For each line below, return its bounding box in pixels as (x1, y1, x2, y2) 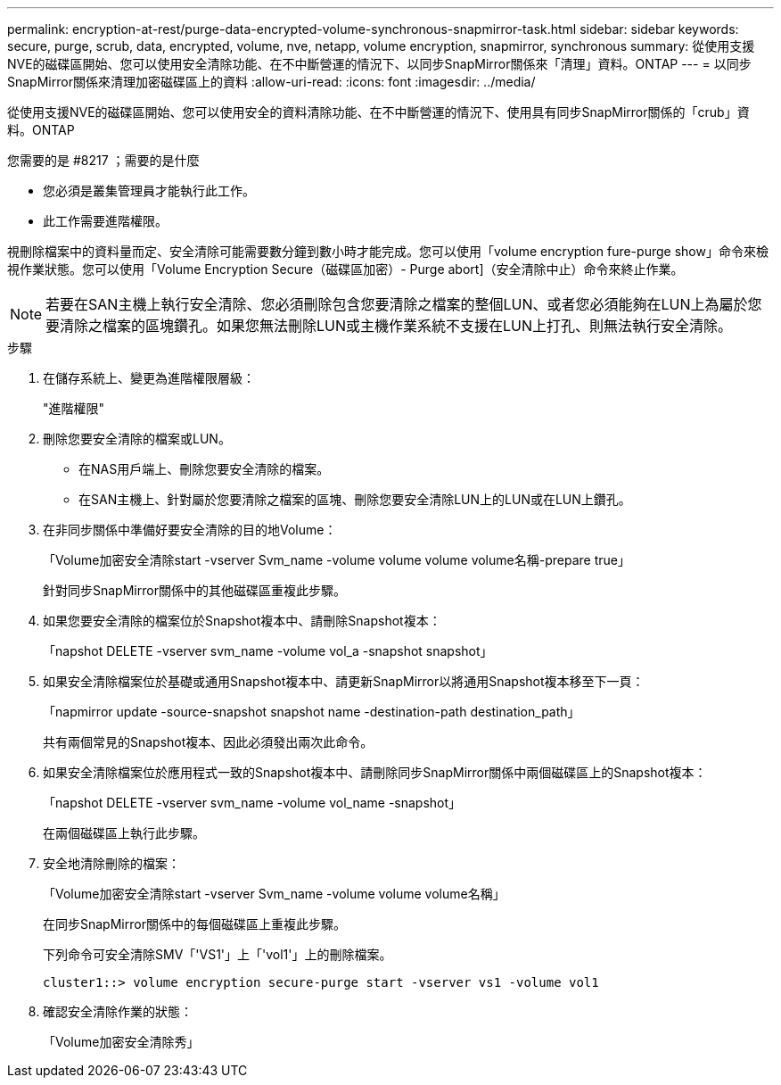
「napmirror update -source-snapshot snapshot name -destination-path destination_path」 (43, 704, 580, 719)
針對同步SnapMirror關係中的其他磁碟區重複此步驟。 (43, 583, 346, 598)
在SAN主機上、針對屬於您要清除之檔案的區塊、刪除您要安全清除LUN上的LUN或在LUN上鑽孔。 (78, 492, 631, 507)
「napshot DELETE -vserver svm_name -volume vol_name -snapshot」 (43, 795, 462, 810)
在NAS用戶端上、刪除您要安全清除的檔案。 (78, 461, 330, 476)
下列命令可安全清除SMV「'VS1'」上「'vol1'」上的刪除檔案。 (43, 947, 392, 962)
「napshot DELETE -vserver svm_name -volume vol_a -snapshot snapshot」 (43, 643, 493, 658)
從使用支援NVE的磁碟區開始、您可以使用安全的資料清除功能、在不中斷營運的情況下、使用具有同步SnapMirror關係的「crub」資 (7, 104, 750, 120)
